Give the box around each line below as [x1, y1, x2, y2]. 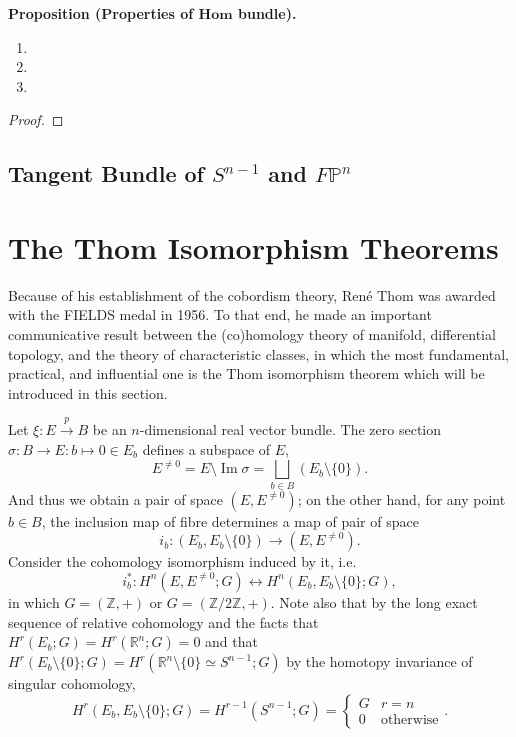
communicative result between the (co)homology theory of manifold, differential [8, 324, 496, 345]
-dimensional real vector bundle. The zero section [139, 419, 442, 440]
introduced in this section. [8, 382, 168, 403]
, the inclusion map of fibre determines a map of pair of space [41, 510, 419, 531]
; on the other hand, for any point [297, 488, 506, 509]
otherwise [380, 713, 439, 728]
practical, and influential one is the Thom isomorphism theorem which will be [8, 363, 485, 384]
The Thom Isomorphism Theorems [8, 226, 499, 267]
